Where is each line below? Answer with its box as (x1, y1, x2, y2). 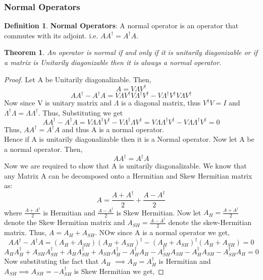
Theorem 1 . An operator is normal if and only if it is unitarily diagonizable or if (4, 47, 258, 58)
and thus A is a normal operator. (62, 124, 165, 134)
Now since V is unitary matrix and (4, 97, 112, 108)
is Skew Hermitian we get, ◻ (74, 266, 164, 276)
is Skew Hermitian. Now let (116, 207, 201, 217)
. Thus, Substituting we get (38, 107, 123, 118)
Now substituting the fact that (4, 256, 99, 266)
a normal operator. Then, (4, 144, 83, 154)
